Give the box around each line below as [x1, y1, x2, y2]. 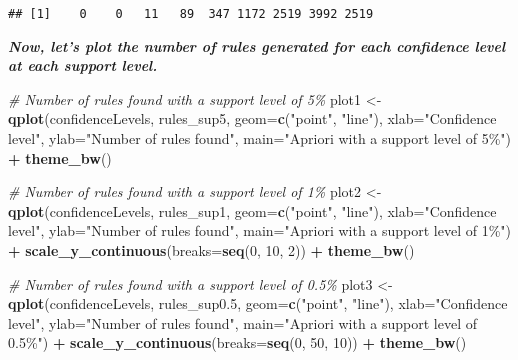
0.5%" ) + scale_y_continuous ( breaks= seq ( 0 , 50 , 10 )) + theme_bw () [8, 332, 467, 353]
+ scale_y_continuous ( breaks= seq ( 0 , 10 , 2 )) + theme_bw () [8, 240, 415, 260]
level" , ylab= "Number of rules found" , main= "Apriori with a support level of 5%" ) [8, 128, 512, 149]
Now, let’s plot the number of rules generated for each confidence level [8, 35, 506, 56]
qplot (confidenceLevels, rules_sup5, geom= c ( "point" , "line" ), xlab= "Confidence [8, 108, 497, 129]
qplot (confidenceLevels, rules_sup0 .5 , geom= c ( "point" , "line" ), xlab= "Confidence [8, 293, 508, 314]
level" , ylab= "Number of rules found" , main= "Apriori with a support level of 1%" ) [8, 220, 512, 241]
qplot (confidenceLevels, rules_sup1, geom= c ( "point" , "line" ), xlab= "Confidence [8, 200, 497, 221]
